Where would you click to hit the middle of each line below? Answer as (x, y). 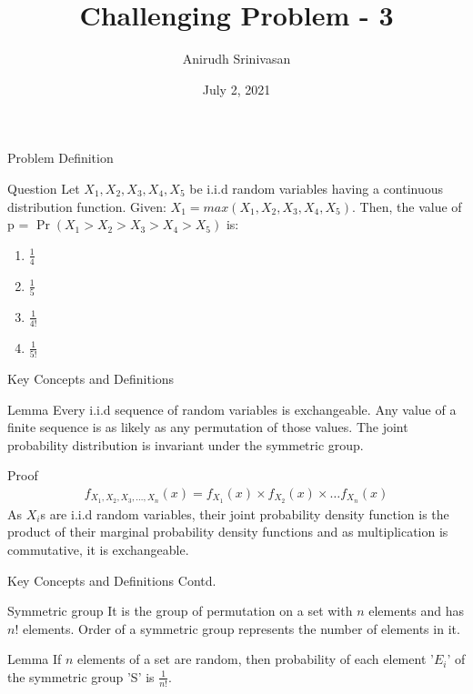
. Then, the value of (407, 206)
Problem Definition (60, 158)
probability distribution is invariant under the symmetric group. (186, 444)
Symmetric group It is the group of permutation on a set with (180, 611)
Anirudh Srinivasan (236, 59)
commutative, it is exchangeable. (98, 550)
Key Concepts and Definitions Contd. (112, 580)
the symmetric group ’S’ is (81, 676)
